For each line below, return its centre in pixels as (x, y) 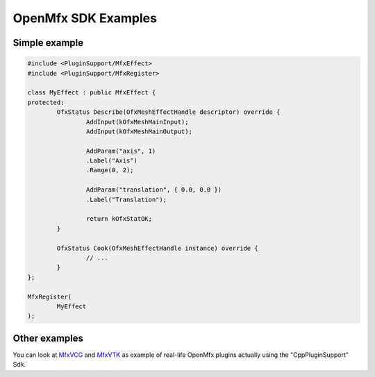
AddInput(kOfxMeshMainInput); (137, 122)
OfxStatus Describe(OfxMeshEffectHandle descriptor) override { (168, 112)
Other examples (48, 338)
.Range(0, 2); (110, 170)
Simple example (48, 43)
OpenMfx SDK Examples (85, 18)
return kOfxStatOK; (119, 219)
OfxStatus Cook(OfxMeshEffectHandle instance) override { (157, 248)
